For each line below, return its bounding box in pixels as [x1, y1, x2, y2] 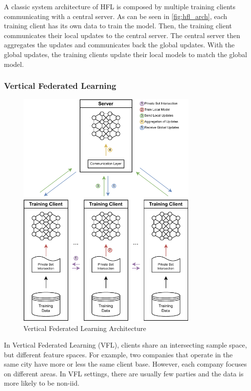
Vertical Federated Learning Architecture [23, 323, 146, 333]
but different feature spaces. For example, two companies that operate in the [4, 349, 233, 359]
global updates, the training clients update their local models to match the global [4, 49, 247, 59]
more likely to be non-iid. [4, 378, 79, 388]
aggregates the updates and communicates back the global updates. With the [4, 40, 235, 50]
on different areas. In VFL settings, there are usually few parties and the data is [4, 368, 244, 378]
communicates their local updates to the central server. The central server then [4, 30, 240, 40]
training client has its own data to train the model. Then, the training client [4, 21, 232, 31]
